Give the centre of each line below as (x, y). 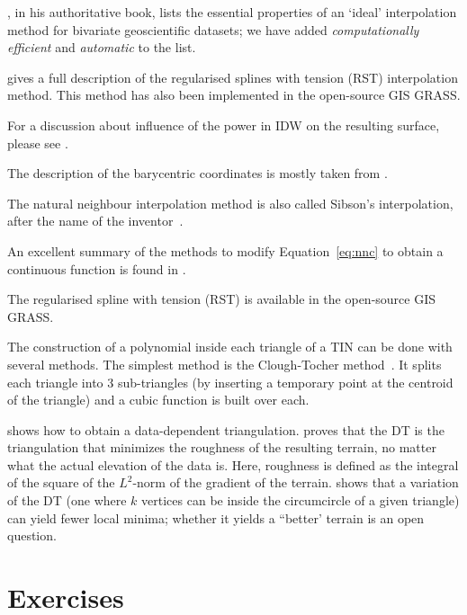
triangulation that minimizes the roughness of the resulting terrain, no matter (222, 447)
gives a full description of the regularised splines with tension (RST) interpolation (233, 77)
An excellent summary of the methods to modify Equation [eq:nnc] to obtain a (225, 250)
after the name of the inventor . (95, 221)
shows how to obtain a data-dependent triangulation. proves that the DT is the (226, 429)
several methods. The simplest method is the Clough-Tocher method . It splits (225, 364)
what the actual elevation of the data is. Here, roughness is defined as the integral (233, 464)
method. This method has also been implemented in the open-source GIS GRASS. (234, 95)
